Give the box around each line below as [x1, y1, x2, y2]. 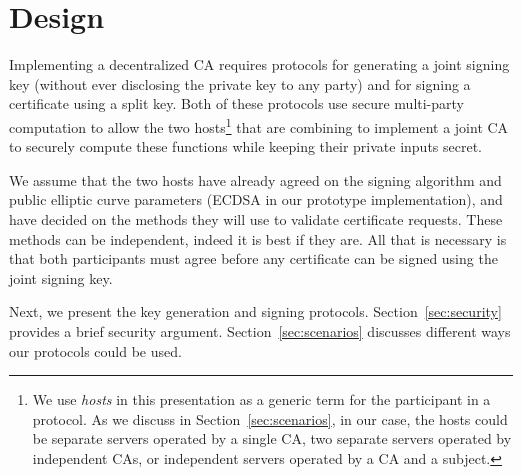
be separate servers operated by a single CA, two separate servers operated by [32, 428, 512, 449]
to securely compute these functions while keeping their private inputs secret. [9, 136, 483, 157]
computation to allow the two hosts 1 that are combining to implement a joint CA [9, 113, 509, 137]
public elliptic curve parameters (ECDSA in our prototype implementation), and [9, 189, 503, 210]
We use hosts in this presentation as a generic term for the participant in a [32, 389, 491, 410]
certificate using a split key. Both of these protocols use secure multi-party [9, 93, 464, 114]
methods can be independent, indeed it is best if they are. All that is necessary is [9, 228, 507, 249]
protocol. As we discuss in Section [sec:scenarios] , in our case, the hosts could [32, 408, 508, 429]
